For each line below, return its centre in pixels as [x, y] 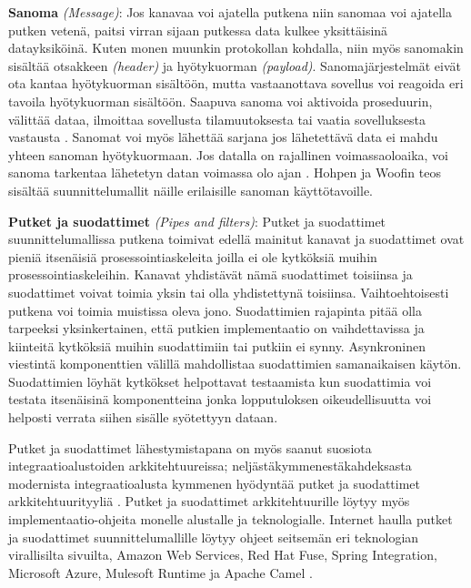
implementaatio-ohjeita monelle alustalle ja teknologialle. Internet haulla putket [230, 519]
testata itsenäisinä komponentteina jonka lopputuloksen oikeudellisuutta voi [220, 399]
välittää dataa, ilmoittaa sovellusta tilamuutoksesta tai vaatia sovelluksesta [217, 119]
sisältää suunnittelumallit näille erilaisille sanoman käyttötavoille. [191, 190]
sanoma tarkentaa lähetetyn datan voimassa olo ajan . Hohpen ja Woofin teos [225, 172]
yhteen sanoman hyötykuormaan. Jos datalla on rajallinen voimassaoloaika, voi [229, 154]
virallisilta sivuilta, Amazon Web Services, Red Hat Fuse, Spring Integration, [223, 555]
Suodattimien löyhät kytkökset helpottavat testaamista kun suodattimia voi [220, 381]
